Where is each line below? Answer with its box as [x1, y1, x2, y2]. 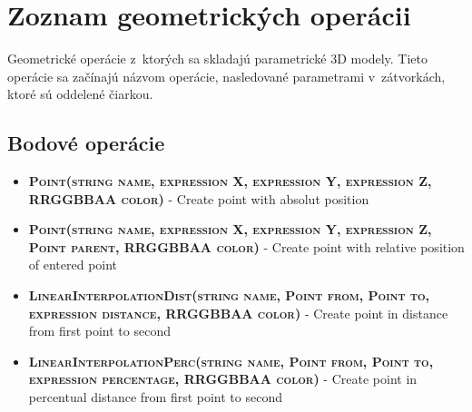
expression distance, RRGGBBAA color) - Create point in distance [28, 303, 448, 322]
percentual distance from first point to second [28, 387, 282, 407]
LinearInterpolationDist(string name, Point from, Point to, [28, 286, 430, 305]
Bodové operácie [7, 129, 165, 157]
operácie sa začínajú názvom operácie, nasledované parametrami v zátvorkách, [7, 66, 446, 85]
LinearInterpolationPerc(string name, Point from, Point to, [28, 351, 434, 370]
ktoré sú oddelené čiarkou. [7, 84, 153, 103]
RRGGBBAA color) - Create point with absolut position [28, 189, 369, 208]
